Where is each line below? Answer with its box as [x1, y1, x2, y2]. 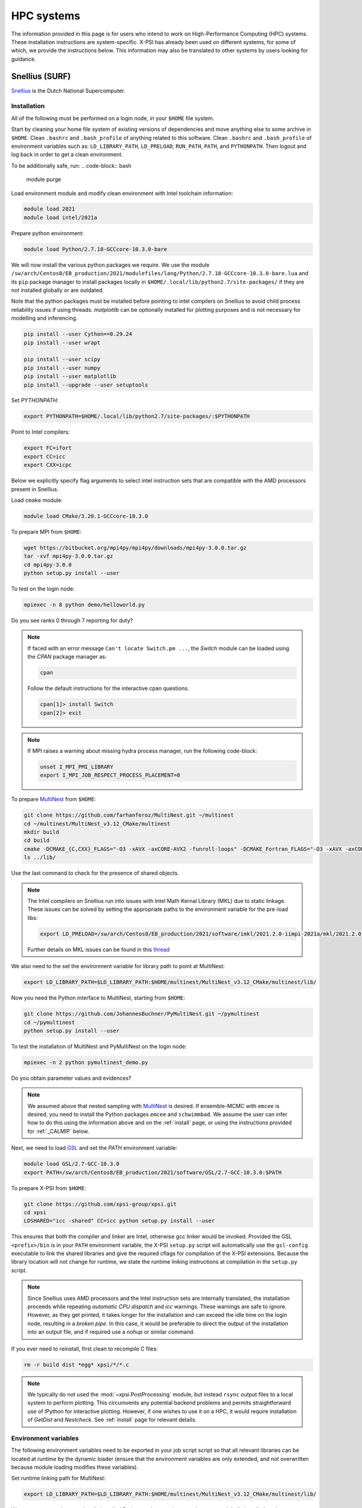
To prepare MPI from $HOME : [11, 528, 82, 535]
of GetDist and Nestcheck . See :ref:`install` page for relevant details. [27, 1416, 197, 1424]
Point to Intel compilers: [11, 428, 71, 436]
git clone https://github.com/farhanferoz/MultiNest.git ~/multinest [24, 812, 234, 819]
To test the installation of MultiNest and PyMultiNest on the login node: [11, 1042, 187, 1050]
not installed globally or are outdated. [11, 287, 104, 294]
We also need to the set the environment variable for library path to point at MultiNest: [11, 963, 225, 970]
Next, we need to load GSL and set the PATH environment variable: [11, 1144, 177, 1152]
